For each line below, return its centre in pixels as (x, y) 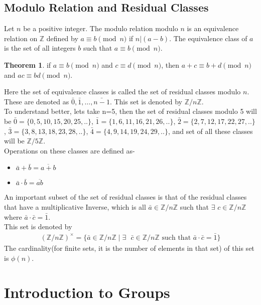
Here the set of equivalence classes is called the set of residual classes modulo (122, 92)
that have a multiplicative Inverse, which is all (75, 206)
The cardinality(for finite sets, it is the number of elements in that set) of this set (129, 248)
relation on (21, 38)
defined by (62, 38)
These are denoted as (37, 101)
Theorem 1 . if (28, 64)
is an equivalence (213, 28)
